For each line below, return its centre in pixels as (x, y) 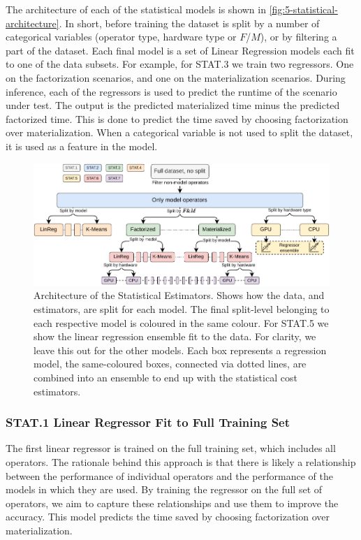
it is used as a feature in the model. (82, 146)
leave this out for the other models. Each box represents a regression (180, 350)
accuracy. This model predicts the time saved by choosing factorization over (168, 517)
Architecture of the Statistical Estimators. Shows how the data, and (179, 295)
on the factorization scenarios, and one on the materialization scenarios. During (176, 77)
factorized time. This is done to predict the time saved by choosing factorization (177, 118)
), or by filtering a (299, 37)
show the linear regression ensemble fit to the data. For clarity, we (175, 336)
